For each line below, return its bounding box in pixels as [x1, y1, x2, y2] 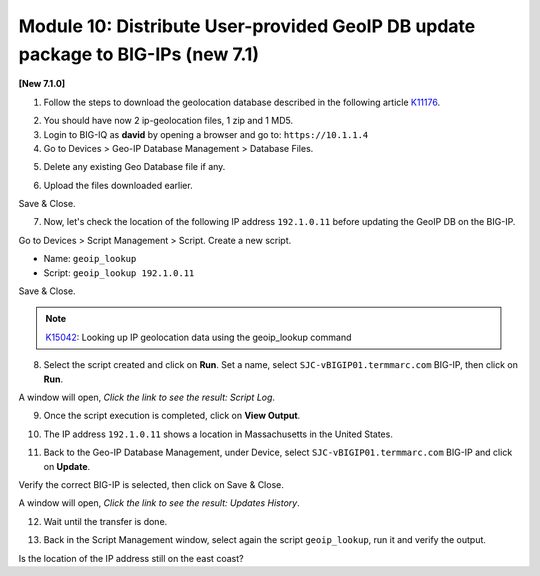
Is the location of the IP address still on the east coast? [18, 552, 244, 564]
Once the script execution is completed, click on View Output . [43, 410, 301, 422]
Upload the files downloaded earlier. [43, 179, 194, 191]
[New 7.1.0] [18, 78, 66, 90]
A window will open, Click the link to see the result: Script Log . [18, 391, 275, 403]
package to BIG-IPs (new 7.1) [18, 43, 260, 65]
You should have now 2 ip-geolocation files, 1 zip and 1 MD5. [43, 115, 294, 127]
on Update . [43, 460, 91, 472]
